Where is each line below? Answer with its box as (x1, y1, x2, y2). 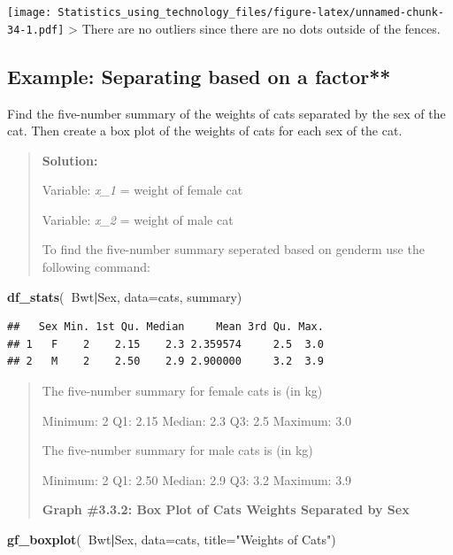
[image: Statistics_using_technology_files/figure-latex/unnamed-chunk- (7, 6, 444, 19)
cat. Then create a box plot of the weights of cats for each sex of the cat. (7, 121, 403, 140)
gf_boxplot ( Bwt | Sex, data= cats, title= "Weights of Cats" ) (7, 530, 336, 549)
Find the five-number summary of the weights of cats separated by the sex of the (7, 104, 446, 122)
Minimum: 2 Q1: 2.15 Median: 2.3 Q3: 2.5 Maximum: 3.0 (42, 411, 352, 429)
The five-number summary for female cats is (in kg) (42, 382, 323, 400)
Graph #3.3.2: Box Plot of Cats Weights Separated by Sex (42, 500, 410, 519)
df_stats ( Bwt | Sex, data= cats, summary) (7, 287, 242, 305)
